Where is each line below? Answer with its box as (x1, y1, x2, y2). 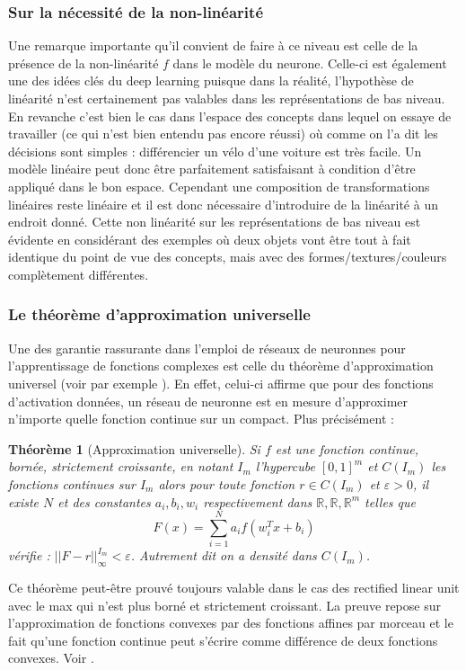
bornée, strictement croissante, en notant (8, 457, 233, 476)
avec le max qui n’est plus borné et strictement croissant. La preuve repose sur (8, 595, 441, 614)
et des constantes (57, 492, 151, 511)
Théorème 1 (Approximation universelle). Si (8, 439, 260, 458)
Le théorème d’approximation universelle (8, 303, 311, 326)
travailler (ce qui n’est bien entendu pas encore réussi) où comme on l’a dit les (8, 124, 438, 143)
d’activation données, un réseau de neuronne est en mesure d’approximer (8, 391, 409, 410)
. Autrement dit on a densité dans (130, 546, 317, 565)
